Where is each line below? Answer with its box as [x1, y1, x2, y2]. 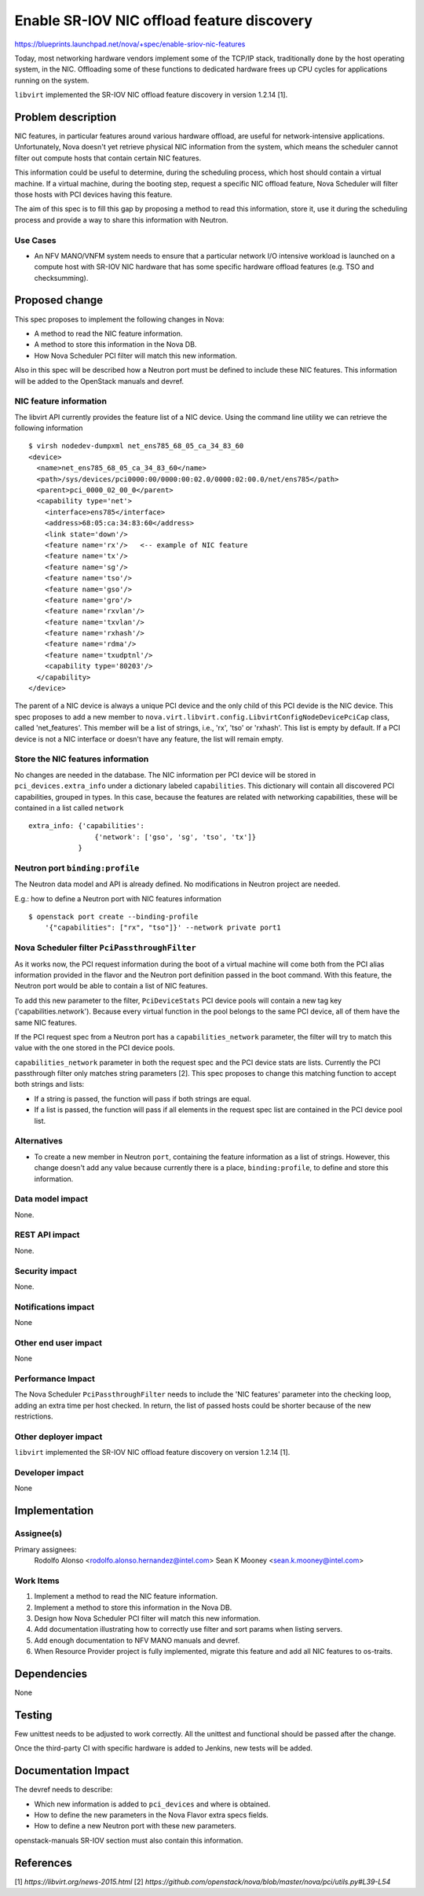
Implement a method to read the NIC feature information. [34, 1592, 218, 1601]
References [14, 1856, 72, 1869]
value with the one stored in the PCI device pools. [14, 1043, 176, 1053]
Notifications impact [14, 1301, 94, 1312]
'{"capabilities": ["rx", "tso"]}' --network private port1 [44, 923, 282, 932]
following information [14, 423, 83, 433]
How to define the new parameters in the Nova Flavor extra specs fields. [34, 1809, 269, 1820]
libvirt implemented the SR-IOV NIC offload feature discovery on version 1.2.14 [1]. [14, 1448, 291, 1457]
